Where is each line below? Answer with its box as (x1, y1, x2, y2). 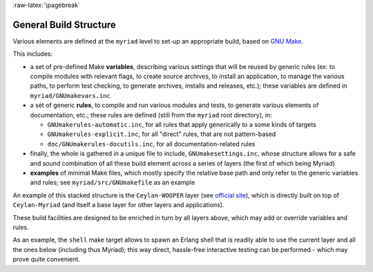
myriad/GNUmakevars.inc (30, 92, 111, 99)
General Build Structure (12, 19, 117, 30)
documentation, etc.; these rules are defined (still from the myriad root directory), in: (30, 110, 273, 119)
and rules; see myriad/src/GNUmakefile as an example (30, 178, 195, 186)
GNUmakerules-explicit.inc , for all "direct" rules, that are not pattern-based (47, 130, 276, 138)
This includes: (12, 50, 53, 58)
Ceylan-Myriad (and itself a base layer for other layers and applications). (12, 201, 224, 209)
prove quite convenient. (12, 255, 81, 264)
